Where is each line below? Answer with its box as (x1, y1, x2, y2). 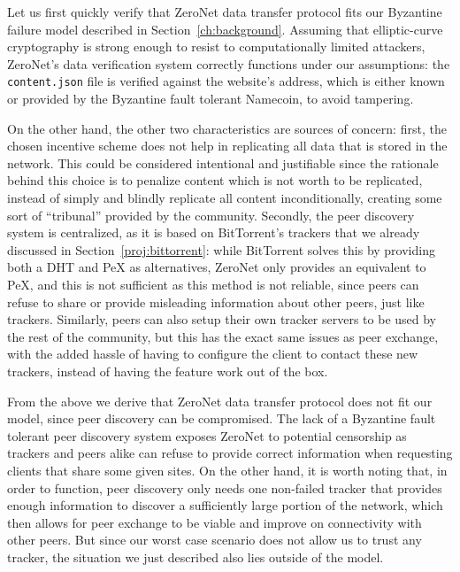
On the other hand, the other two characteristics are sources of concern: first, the (7, 119, 447, 137)
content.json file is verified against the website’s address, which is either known (7, 72, 445, 90)
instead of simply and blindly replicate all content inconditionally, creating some (7, 189, 442, 206)
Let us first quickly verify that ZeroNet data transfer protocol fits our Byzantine (7, 3, 442, 20)
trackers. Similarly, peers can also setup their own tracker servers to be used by (7, 310, 437, 329)
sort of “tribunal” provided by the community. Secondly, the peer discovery (7, 205, 415, 224)
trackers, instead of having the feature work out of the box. (7, 361, 328, 380)
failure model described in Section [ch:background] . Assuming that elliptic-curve (7, 19, 443, 38)
